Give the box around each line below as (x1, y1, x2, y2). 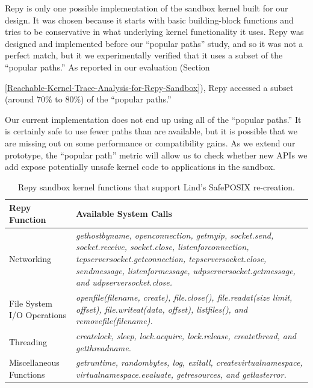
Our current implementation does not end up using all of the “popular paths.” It (5, 113, 302, 125)
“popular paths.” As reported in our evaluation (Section (5, 60, 210, 73)
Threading (9, 335, 48, 348)
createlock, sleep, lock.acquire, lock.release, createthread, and (76, 330, 297, 342)
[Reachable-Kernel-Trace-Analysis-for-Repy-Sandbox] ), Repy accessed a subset (5, 81, 294, 93)
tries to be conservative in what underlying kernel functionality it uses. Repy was (5, 25, 304, 38)
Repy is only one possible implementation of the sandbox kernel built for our (5, 2, 288, 14)
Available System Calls (76, 207, 172, 220)
